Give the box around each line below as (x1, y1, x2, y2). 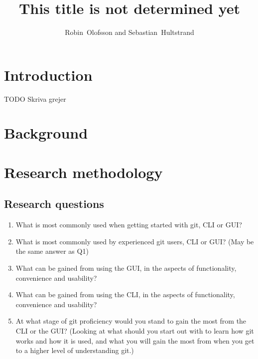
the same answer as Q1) (15, 246, 89, 256)
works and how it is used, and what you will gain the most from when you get (15, 335, 255, 346)
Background (4, 123, 88, 143)
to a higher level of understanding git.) (15, 345, 134, 356)
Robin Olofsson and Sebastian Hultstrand (65, 27, 194, 37)
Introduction (4, 64, 93, 85)
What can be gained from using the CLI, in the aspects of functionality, (15, 289, 235, 300)
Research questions (4, 196, 104, 211)
